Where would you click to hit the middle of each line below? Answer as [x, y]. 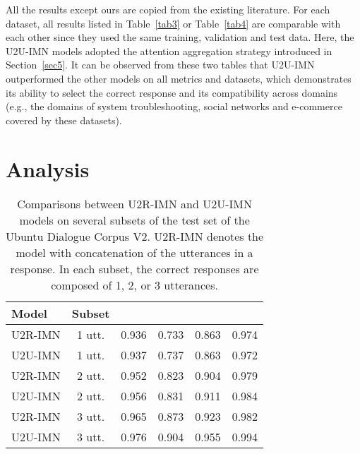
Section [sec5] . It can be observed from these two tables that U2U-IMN [160, 65]
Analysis [48, 168]
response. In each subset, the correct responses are [134, 269]
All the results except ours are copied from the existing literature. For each [168, 9]
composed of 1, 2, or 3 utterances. [134, 285]
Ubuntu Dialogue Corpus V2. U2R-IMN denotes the [135, 237]
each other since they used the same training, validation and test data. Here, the [180, 37]
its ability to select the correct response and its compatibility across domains [172, 92]
